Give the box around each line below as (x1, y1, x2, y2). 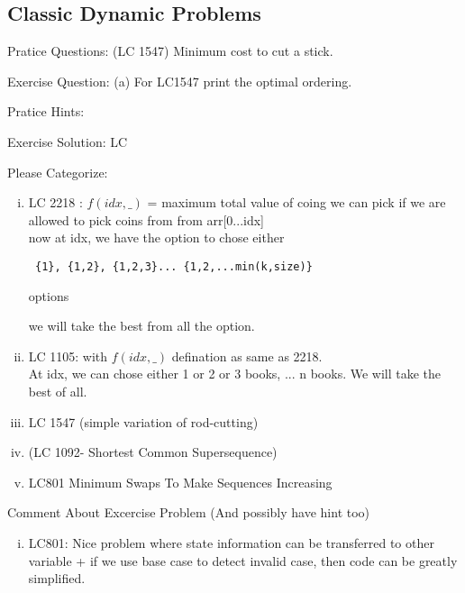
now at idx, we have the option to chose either (28, 228, 285, 247)
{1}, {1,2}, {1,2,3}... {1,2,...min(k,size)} (34, 260, 313, 273)
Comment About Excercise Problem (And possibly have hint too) (7, 503, 370, 522)
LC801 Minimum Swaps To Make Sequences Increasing (28, 472, 333, 491)
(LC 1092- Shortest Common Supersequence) (28, 442, 278, 461)
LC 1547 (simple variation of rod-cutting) (28, 412, 259, 431)
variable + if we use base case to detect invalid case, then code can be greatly (28, 551, 458, 570)
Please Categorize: (7, 162, 108, 181)
